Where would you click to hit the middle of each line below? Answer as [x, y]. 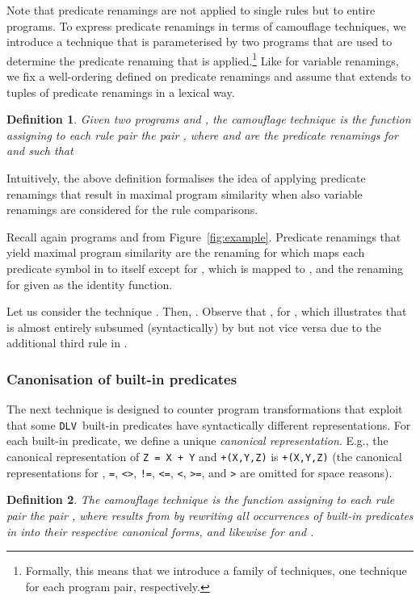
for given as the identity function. [90, 284]
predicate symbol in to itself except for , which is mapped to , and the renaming [205, 268]
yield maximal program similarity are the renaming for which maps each [186, 252]
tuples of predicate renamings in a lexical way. [121, 92]
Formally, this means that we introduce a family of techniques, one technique [216, 571]
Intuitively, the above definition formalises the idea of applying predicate [186, 178]
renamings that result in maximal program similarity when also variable [185, 193]
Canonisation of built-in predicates [122, 378]
